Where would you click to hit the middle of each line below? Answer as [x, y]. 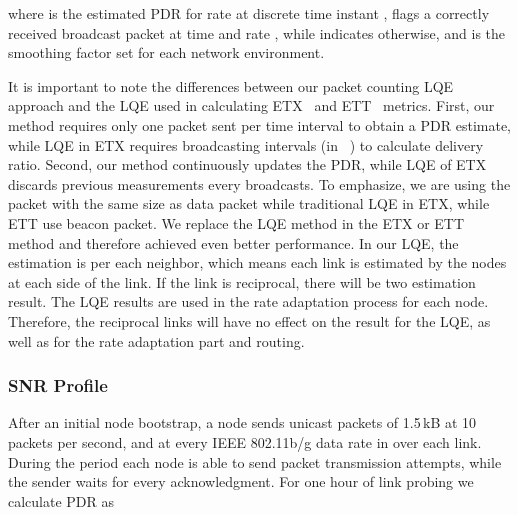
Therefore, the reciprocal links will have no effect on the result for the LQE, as [249, 320]
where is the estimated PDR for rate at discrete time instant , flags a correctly [249, 13]
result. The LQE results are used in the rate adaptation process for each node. [248, 301]
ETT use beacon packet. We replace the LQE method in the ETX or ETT [236, 222]
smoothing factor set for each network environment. [166, 52]
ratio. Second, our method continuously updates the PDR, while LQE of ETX [247, 164]
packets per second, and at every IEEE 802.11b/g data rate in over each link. [245, 441]
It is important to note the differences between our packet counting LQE [231, 85]
